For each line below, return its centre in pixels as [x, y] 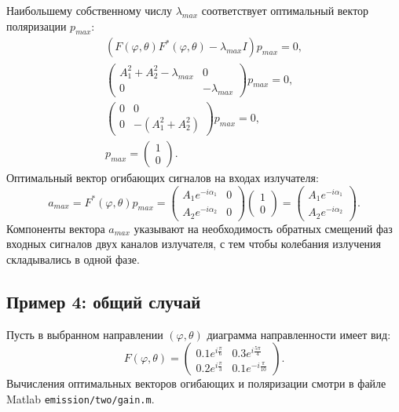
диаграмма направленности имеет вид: [299, 334]
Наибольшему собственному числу [90, 10]
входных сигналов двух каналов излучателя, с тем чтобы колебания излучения [194, 244]
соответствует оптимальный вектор [285, 10]
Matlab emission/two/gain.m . [81, 398]
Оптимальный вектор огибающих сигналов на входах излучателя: [163, 177]
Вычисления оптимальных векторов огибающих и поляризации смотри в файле [196, 383]
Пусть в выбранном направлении [85, 334]
